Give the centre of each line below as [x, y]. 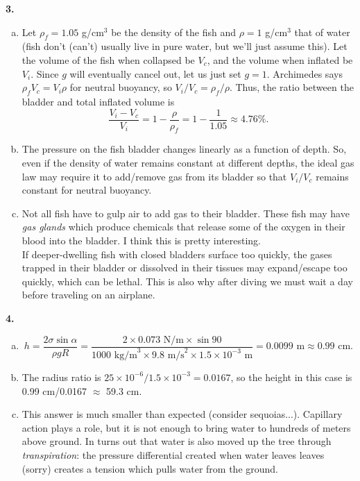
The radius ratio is [61, 377]
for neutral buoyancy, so [121, 87]
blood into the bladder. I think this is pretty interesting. [141, 240]
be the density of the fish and [174, 32]
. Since [45, 73]
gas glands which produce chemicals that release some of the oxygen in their [183, 227]
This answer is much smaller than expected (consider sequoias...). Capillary [182, 414]
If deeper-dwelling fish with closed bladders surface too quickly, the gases [177, 254]
